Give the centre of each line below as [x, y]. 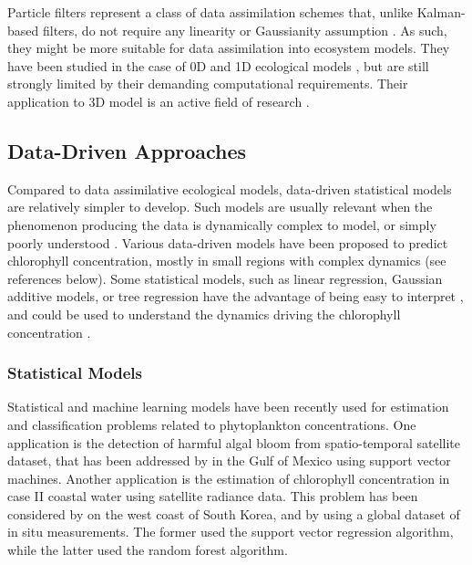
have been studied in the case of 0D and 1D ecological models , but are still [218, 65]
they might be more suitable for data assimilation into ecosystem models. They [229, 48]
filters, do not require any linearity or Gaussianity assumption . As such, [245, 30]
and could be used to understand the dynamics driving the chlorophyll [204, 314]
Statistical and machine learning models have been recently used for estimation [228, 407]
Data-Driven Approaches [127, 150]
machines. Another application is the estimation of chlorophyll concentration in [229, 478]
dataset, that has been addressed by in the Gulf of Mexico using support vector [229, 460]
